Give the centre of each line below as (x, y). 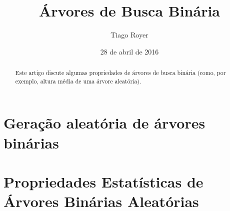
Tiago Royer (129, 35)
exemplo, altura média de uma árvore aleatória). (78, 81)
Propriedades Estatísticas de (103, 181)
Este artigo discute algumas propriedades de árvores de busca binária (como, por (120, 73)
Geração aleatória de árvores (104, 123)
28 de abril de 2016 (129, 51)
